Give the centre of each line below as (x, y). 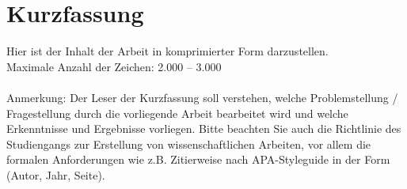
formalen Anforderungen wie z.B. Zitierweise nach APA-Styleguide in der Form (198, 159)
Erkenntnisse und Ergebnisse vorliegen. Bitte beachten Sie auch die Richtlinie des (204, 129)
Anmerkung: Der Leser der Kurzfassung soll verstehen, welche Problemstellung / (202, 97)
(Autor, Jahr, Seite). (56, 174)
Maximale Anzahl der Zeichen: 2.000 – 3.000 (114, 66)
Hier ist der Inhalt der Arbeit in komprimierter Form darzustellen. (167, 51)
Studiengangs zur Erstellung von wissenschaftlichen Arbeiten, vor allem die (189, 144)
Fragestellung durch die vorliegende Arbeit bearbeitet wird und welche (177, 113)
